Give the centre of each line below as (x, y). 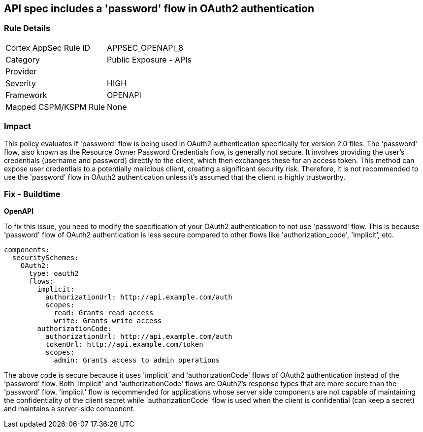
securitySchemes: (45, 258)
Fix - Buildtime (32, 194)
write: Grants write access (108, 321)
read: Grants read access (104, 313)
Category (23, 59)
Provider (21, 71)
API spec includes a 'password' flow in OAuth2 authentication (159, 9)
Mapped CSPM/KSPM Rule (55, 107)
